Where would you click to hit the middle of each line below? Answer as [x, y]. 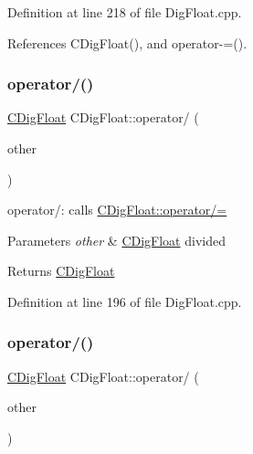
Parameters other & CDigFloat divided [116, 240]
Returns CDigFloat [61, 271]
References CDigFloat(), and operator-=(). [127, 42]
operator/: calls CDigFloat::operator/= [117, 210]
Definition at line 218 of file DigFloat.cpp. [125, 12]
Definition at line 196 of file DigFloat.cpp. [125, 301]
